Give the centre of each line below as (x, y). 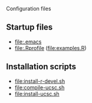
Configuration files (29, 9)
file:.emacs (28, 42)
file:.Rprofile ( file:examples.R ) (50, 48)
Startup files (29, 27)
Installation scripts (41, 67)
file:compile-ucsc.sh (40, 87)
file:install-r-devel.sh (40, 81)
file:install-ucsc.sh (37, 93)
